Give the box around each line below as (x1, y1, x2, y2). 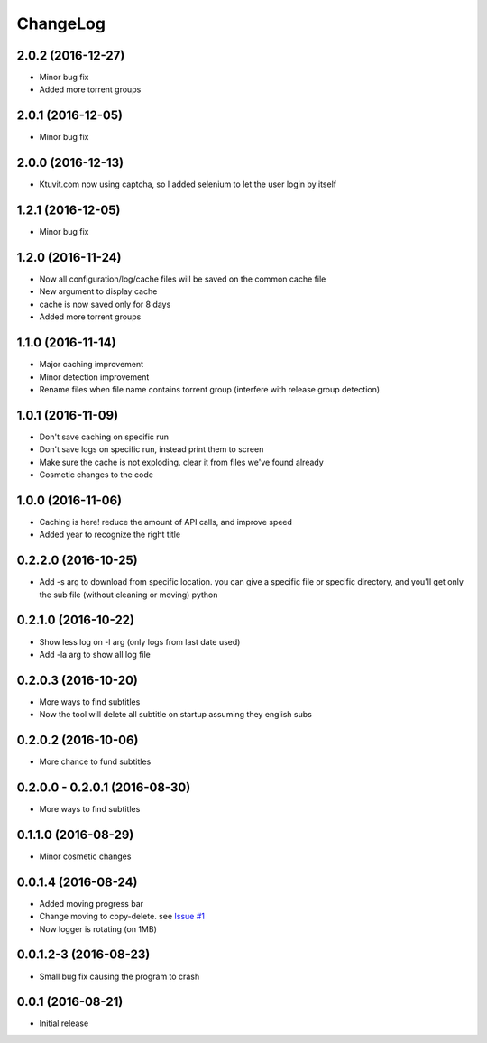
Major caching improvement (39, 359, 144, 370)
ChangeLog (16, 14, 106, 33)
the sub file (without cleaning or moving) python (39, 589, 218, 600)
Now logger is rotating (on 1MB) (39, 923, 157, 934)
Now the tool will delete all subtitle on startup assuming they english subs (39, 709, 313, 720)
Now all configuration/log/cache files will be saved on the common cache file (39, 273, 326, 284)
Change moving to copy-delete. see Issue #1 (39, 911, 205, 922)
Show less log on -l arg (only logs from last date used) (39, 636, 241, 647)
